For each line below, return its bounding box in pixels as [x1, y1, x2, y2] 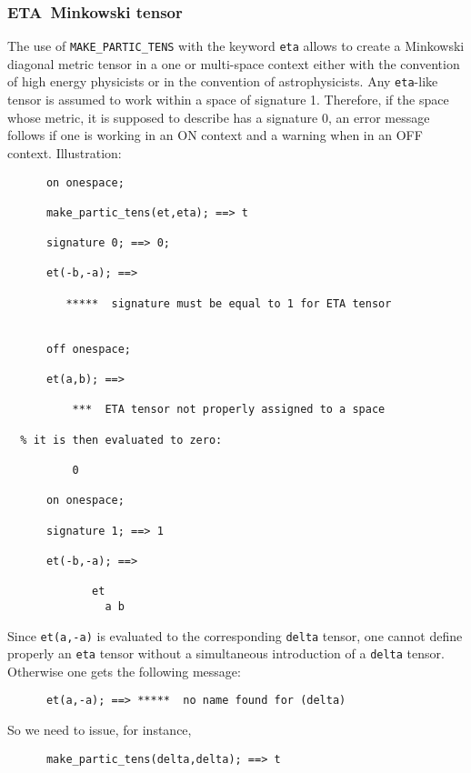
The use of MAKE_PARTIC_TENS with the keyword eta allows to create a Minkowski [7, 36, 465, 55]
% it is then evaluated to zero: [20, 433, 223, 447]
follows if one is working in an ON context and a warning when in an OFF [7, 125, 423, 145]
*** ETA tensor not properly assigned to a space [72, 403, 386, 417]
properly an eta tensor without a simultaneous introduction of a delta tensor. [7, 644, 445, 663]
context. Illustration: [7, 143, 122, 162]
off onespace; [45, 342, 132, 356]
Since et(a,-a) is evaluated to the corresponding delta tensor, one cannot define [7, 626, 463, 645]
